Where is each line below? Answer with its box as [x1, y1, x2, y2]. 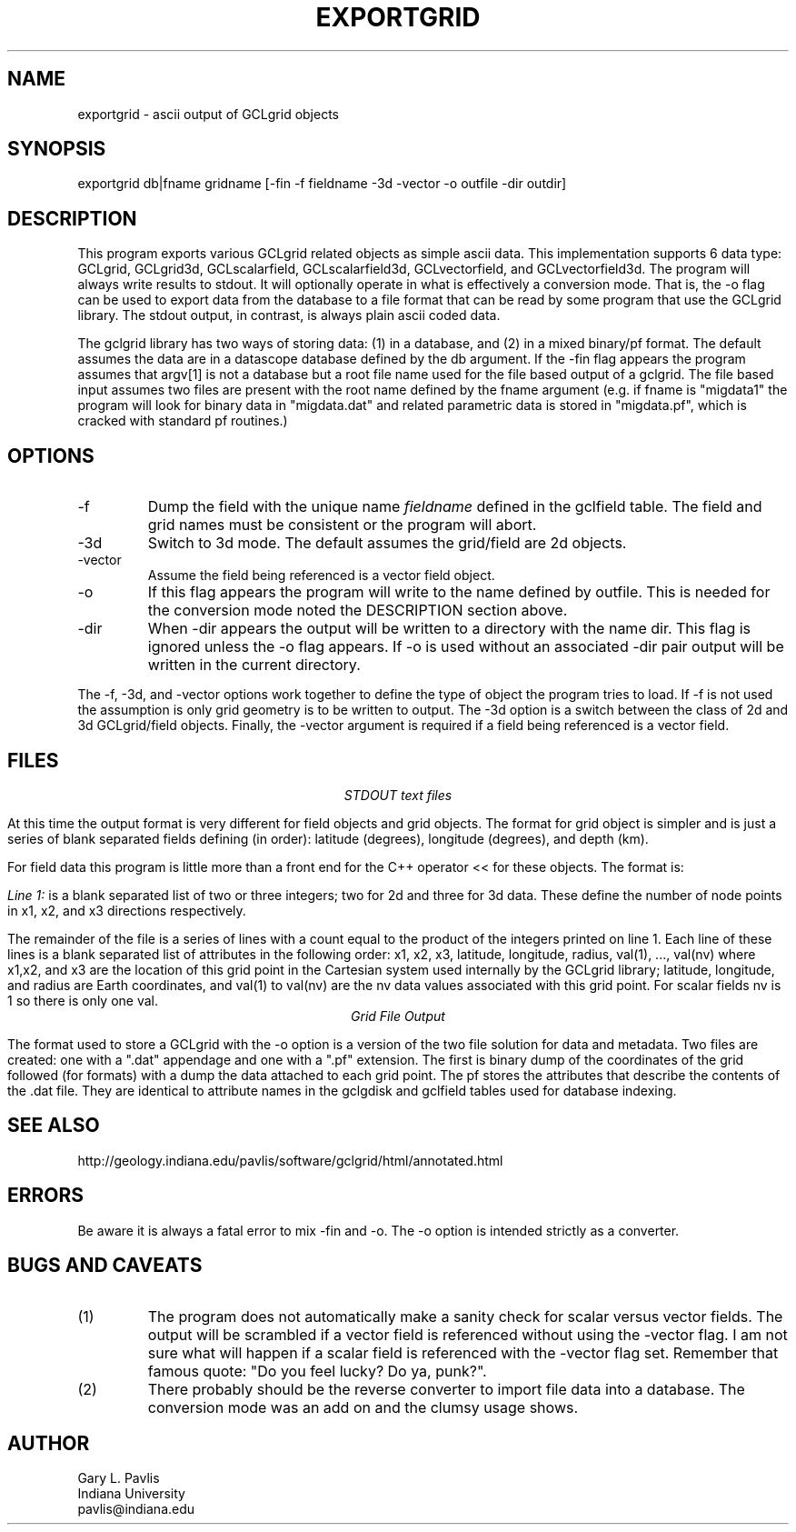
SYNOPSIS [7, 137, 106, 161]
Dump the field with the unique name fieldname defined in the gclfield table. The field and [147, 497, 762, 516]
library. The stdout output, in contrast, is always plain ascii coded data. [77, 307, 501, 324]
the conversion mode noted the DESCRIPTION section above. [147, 601, 568, 620]
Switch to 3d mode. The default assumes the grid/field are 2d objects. [147, 534, 627, 553]
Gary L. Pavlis [77, 1470, 160, 1487]
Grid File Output [351, 1007, 445, 1024]
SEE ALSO [7, 1114, 100, 1137]
